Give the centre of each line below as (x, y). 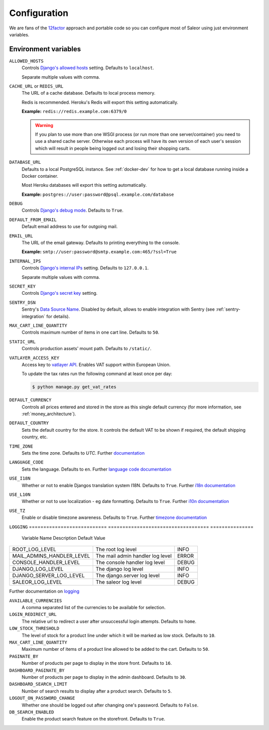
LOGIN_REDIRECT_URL (33, 614)
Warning (44, 125)
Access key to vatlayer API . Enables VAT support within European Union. (96, 365)
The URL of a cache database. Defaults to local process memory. (88, 93)
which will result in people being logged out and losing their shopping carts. (113, 148)
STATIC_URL (22, 342)
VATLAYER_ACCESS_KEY (34, 358)
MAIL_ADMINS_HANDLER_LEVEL (51, 556)
